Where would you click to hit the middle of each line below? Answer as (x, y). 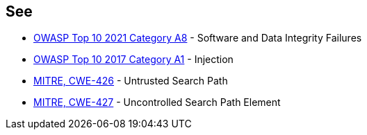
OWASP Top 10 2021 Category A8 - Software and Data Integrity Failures (198, 38)
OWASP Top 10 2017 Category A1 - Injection (133, 60)
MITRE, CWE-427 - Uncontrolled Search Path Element (157, 102)
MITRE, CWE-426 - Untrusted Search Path (131, 81)
